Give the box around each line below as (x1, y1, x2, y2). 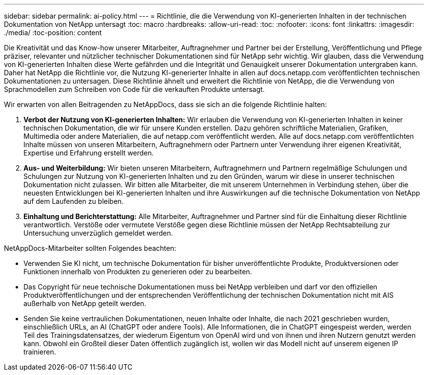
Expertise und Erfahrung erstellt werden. (23, 149, 154, 157)
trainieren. (23, 348, 56, 356)
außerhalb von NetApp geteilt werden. (23, 299, 146, 308)
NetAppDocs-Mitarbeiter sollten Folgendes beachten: (4, 244, 176, 252)
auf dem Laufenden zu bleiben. (23, 197, 124, 205)
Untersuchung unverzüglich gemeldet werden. (23, 229, 173, 237)
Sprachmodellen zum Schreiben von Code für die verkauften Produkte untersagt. (4, 85, 265, 93)
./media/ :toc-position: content (4, 28, 102, 37)
